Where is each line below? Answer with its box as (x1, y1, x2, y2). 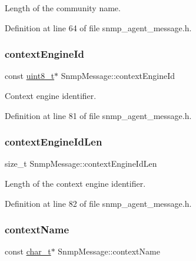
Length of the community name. (5, 2, 121, 14)
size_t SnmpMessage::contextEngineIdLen (5, 157, 157, 170)
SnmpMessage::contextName (58, 245, 160, 257)
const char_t (5, 245, 51, 257)
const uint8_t (5, 70, 55, 82)
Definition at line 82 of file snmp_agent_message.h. (5, 197, 192, 209)
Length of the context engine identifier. (5, 177, 146, 189)
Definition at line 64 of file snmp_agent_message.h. (5, 21, 192, 34)
